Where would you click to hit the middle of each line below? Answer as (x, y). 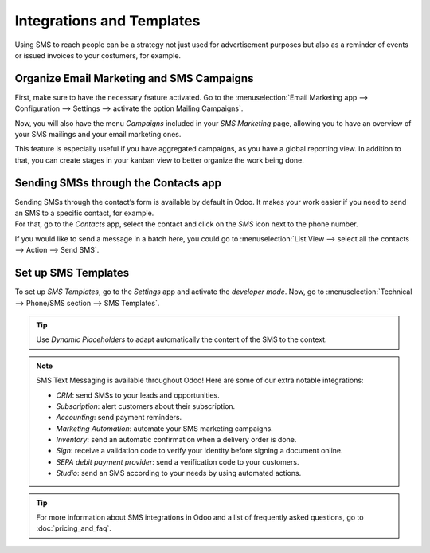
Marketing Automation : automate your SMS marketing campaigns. (165, 428)
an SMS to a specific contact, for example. (84, 213)
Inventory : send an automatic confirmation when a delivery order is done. (176, 440)
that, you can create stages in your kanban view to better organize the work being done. (159, 160)
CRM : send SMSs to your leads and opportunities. (138, 395)
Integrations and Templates (107, 21)
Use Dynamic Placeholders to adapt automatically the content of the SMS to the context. (182, 339)
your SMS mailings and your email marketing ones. (98, 135)
